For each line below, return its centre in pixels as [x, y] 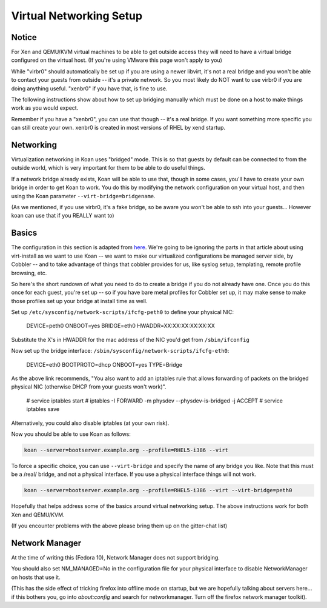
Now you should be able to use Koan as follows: [71, 434]
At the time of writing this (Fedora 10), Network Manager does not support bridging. [116, 557]
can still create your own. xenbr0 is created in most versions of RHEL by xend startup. [118, 128]
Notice [24, 37]
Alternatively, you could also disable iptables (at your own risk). [90, 423]
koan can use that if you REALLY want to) [63, 216]
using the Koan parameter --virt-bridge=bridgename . [83, 196]
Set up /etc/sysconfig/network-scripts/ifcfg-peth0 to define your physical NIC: [123, 312]
